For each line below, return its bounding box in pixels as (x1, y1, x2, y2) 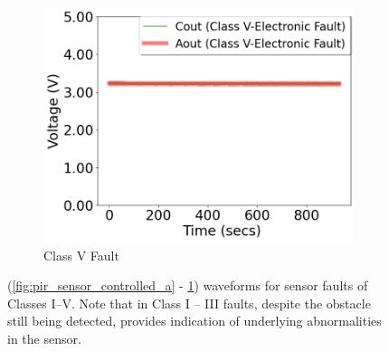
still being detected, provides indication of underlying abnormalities (7, 311, 382, 330)
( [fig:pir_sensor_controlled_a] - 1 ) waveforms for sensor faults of (7, 276, 368, 295)
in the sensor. (7, 329, 81, 347)
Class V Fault (43, 245, 119, 264)
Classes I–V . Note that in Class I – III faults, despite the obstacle (7, 293, 371, 312)
